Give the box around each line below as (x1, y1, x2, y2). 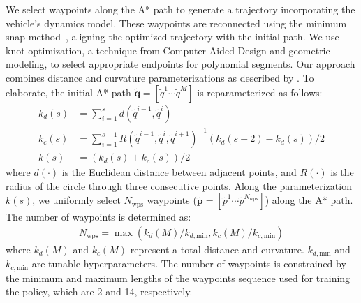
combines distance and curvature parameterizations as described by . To (6, 70, 314, 84)
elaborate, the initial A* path (6, 84, 131, 99)
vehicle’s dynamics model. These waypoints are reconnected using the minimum (6, 15, 347, 30)
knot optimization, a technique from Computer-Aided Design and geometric (6, 43, 330, 57)
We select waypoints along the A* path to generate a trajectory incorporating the (6, 2, 355, 16)
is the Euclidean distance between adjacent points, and (61, 165, 297, 179)
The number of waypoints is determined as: (6, 209, 191, 224)
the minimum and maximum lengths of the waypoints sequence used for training (6, 270, 351, 285)
